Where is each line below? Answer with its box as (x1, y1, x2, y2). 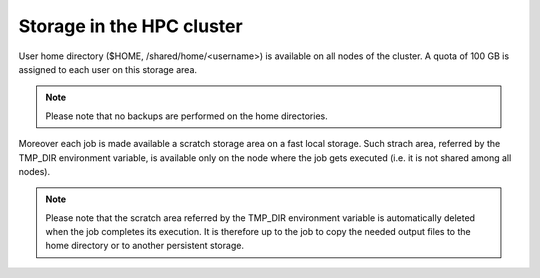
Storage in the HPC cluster (18, 15, 244, 37)
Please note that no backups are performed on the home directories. (45, 110, 329, 122)
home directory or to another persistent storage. (45, 240, 245, 252)
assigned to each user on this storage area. (18, 63, 198, 75)
